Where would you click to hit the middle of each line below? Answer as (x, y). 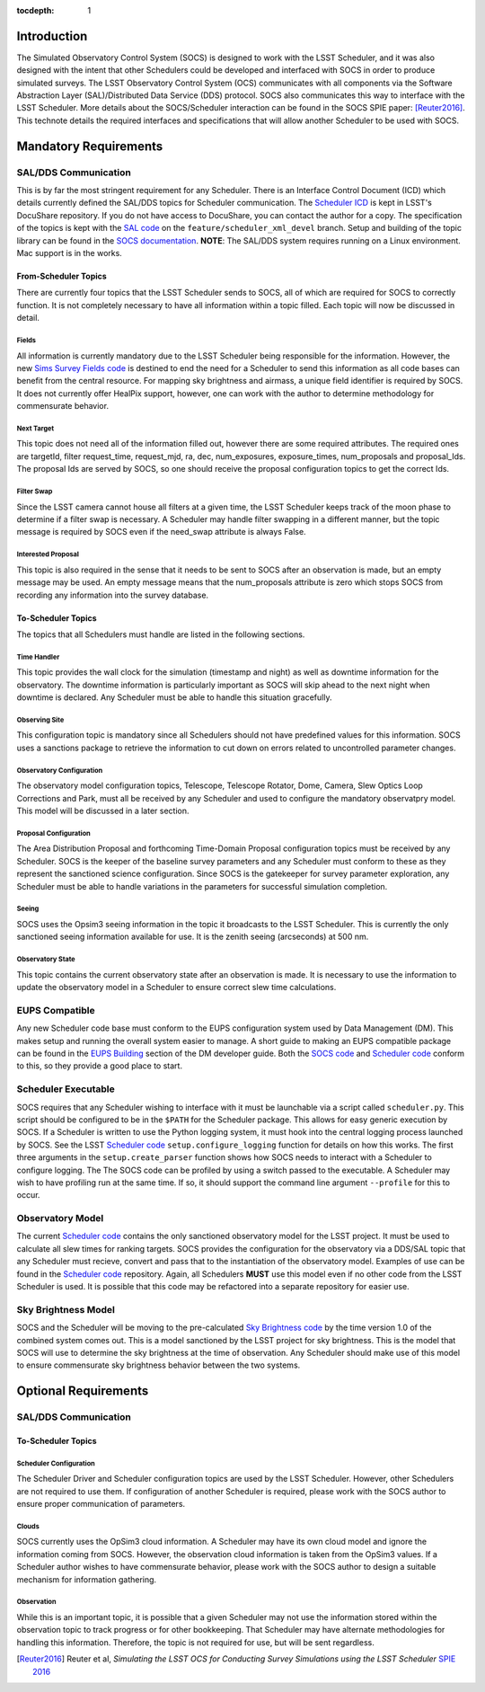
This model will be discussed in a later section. (103, 811)
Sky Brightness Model (66, 1309)
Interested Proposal (48, 554)
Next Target (35, 428)
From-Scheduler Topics (62, 276)
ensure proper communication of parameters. (101, 1504)
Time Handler (38, 657)
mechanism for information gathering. (87, 1579)
